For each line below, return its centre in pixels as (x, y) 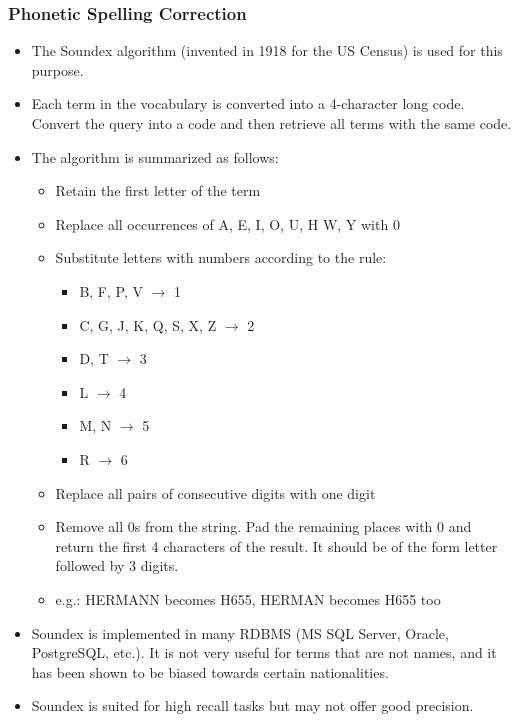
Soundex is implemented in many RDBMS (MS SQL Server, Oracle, (240, 632)
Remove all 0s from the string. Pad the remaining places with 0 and (263, 526)
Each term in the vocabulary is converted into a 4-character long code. (248, 103)
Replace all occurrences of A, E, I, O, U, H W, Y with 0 (227, 223)
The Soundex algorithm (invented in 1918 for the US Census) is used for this (267, 50)
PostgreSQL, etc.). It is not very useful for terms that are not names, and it (264, 652)
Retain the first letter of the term (158, 190)
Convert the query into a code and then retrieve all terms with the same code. (271, 123)
